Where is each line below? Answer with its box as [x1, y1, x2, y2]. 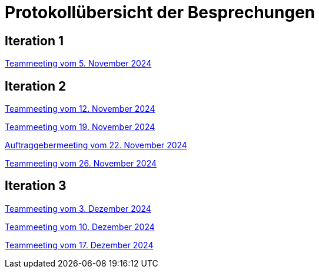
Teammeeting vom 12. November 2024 [5, 104, 155, 114]
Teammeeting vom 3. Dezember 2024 [5, 203, 151, 214]
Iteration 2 [5, 78, 67, 94]
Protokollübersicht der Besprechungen [5, 2, 315, 22]
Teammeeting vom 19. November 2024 [5, 122, 155, 132]
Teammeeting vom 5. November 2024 [5, 58, 152, 69]
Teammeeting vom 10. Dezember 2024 [5, 221, 155, 232]
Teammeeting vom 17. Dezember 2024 [5, 239, 154, 250]
